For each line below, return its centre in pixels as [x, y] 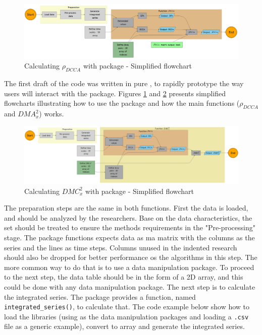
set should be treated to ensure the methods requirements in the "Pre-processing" [130, 227]
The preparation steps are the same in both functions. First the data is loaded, [126, 208]
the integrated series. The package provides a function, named [100, 296]
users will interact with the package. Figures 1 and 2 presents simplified [115, 93]
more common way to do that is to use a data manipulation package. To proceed [129, 267]
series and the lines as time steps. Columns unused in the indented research [121, 247]
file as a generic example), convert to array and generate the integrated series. [124, 326]
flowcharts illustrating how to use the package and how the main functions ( [122, 103]
